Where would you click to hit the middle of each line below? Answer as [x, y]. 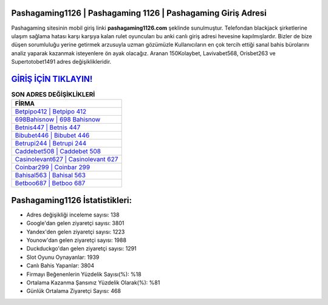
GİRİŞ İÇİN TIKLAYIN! [52, 79]
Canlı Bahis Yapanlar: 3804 [60, 266]
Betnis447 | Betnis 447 [48, 127]
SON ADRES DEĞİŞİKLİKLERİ [53, 95]
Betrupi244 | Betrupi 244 [51, 144]
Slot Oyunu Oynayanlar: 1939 [63, 257]
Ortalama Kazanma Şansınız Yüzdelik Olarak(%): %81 [93, 283]
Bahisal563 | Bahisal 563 [50, 175]
